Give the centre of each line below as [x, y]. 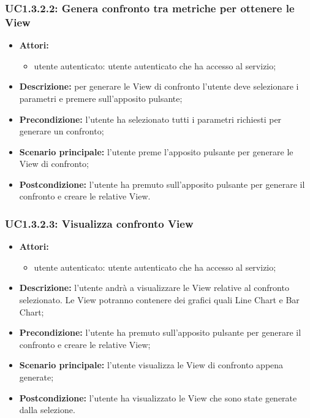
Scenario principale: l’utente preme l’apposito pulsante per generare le [156, 151]
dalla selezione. [47, 410]
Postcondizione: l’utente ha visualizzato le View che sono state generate [158, 397]
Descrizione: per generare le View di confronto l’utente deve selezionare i [159, 86]
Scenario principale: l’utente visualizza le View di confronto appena [151, 365]
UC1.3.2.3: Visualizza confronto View [99, 223]
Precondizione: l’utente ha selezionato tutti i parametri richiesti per [150, 119]
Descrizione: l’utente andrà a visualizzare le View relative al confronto [154, 288]
